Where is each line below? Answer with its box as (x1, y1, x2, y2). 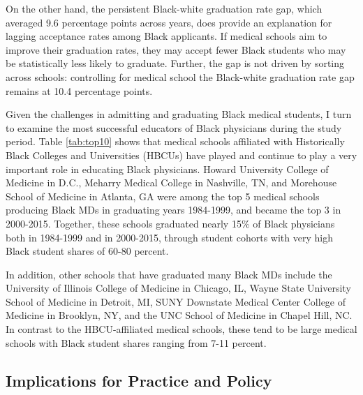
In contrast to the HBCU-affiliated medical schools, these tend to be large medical (6, 322, 357, 336)
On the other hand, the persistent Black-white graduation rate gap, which (6, 1, 323, 15)
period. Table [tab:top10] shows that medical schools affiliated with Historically (6, 134, 345, 149)
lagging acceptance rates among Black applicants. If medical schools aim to (6, 29, 327, 43)
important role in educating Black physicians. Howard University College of (6, 161, 329, 176)
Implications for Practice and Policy (6, 369, 272, 391)
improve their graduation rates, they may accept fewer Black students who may (6, 42, 346, 57)
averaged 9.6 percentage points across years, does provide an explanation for (6, 15, 332, 29)
